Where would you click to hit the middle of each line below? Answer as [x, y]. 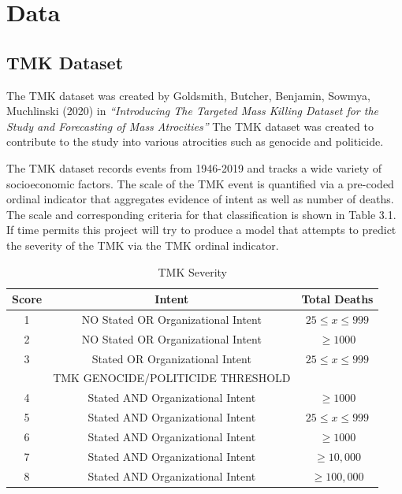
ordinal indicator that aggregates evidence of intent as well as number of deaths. [200, 199]
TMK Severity [192, 271]
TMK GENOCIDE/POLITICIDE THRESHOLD [172, 378]
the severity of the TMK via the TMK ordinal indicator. [143, 245]
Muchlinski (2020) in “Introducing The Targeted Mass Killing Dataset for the [192, 111]
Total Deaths [337, 299]
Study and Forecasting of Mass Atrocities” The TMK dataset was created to [190, 126]
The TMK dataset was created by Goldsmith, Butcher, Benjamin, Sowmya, [188, 95]
